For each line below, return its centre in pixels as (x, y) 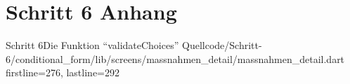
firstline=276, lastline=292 (63, 72)
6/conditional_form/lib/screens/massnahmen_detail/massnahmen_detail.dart (175, 58)
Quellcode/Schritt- (222, 45)
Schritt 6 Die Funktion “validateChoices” (92, 45)
